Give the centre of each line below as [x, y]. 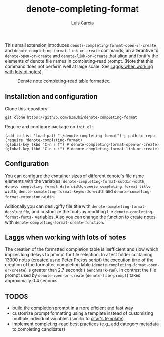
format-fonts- [20, 217]
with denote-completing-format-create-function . [55, 222]
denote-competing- [133, 192]
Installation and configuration [51, 96]
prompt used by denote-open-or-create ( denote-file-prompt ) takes [73, 275]
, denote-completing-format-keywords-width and [65, 191]
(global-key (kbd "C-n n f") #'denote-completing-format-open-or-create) [82, 144]
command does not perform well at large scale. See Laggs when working [79, 66]
